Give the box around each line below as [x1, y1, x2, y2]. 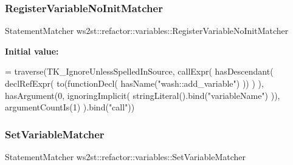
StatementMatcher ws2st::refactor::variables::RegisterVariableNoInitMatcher [5, 24, 289, 37]
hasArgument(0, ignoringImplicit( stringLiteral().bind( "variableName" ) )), [5, 89, 280, 101]
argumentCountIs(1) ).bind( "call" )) [5, 101, 135, 113]
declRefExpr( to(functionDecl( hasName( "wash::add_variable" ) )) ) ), [5, 77, 264, 89]
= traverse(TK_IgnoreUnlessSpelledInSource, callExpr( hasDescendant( [5, 65, 274, 78]
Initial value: [5, 44, 59, 57]
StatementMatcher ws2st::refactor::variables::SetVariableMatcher [5, 150, 246, 163]
